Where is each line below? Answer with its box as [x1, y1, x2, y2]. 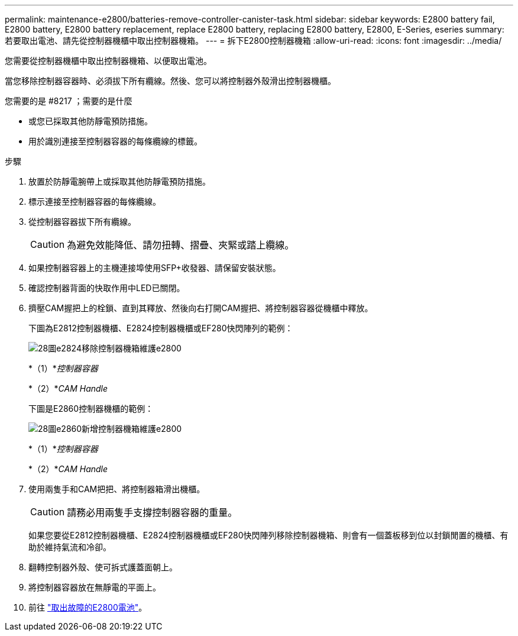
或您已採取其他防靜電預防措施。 [28, 116, 153, 126]
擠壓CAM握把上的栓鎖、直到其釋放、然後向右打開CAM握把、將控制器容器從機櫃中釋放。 [28, 303, 373, 313]
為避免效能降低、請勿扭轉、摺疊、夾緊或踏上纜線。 [67, 239, 294, 251]
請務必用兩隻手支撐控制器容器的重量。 [67, 506, 238, 518]
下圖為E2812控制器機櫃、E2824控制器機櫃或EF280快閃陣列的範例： [28, 323, 293, 333]
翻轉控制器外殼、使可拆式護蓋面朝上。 [28, 562, 177, 572]
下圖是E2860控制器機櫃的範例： [28, 403, 154, 414]
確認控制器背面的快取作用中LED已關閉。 [28, 283, 185, 293]
